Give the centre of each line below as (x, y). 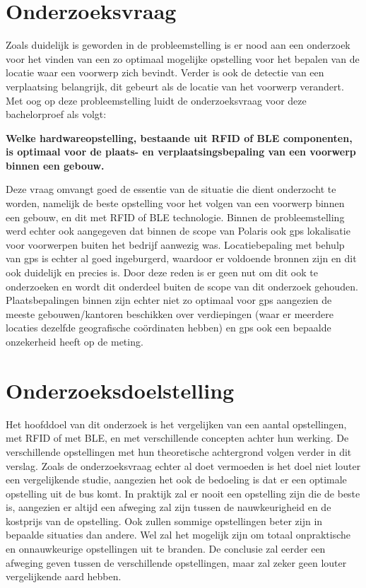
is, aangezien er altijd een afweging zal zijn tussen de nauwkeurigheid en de (169, 507)
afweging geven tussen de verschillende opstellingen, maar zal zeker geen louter (176, 562)
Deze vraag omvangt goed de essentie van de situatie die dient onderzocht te (171, 189)
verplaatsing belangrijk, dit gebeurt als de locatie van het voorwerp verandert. (175, 86)
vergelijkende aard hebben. (64, 576)
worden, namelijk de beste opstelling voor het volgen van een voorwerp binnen (175, 203)
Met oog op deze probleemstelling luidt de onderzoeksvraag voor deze (156, 100)
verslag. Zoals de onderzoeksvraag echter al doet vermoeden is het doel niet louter (183, 465)
